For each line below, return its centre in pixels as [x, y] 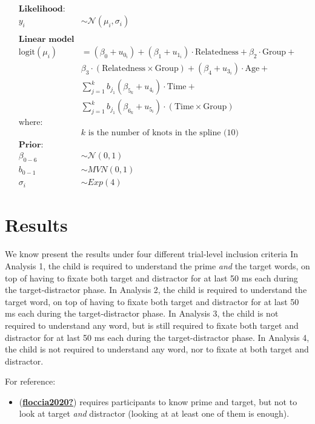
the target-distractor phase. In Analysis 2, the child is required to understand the [156, 290]
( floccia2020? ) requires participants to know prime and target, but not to [158, 401]
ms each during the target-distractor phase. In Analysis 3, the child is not [142, 313]
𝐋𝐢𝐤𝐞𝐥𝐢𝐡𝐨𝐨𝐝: [42, 9]
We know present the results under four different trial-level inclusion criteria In [152, 254]
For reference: [30, 381]
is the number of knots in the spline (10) [163, 133]
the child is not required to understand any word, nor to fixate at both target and [157, 349]
